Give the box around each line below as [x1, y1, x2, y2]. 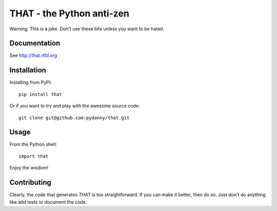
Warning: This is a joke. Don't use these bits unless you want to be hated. [9, 26, 165, 32]
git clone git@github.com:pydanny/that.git [18, 114, 130, 121]
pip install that [18, 91, 62, 97]
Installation [9, 66, 46, 74]
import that [18, 153, 49, 159]
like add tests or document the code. [9, 199, 87, 205]
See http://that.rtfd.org [9, 52, 57, 59]
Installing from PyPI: [9, 80, 52, 86]
